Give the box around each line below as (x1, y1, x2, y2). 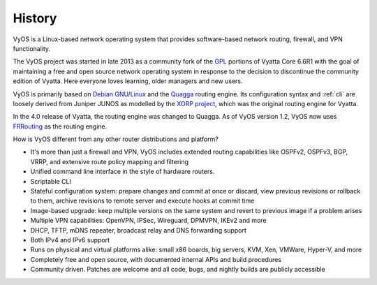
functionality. (13, 44, 51, 52)
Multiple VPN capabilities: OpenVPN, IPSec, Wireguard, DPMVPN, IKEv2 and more (30, 217, 267, 225)
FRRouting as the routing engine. (13, 122, 108, 131)
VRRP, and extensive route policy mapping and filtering (30, 157, 188, 166)
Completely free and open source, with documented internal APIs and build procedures (30, 255, 282, 263)
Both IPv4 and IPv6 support (30, 235, 110, 244)
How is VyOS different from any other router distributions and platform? (13, 135, 219, 143)
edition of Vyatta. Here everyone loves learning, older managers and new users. (13, 77, 243, 85)
